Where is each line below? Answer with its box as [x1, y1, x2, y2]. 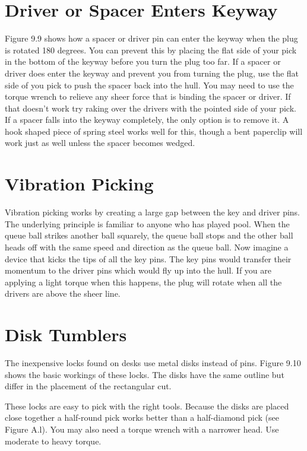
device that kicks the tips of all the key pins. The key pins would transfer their [5, 252, 292, 265]
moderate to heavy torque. [5, 434, 102, 447]
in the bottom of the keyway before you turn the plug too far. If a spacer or [5, 55, 281, 68]
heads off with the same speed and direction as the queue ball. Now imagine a [5, 240, 289, 253]
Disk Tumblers [5, 322, 127, 347]
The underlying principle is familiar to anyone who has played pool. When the [5, 217, 290, 230]
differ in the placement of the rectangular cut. [5, 380, 172, 392]
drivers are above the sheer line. [5, 287, 121, 300]
